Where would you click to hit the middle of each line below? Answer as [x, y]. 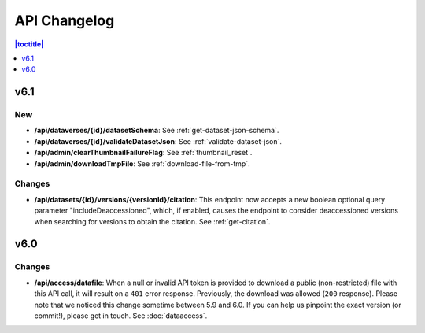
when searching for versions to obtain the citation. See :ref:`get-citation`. [152, 221]
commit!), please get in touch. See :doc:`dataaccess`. [121, 316]
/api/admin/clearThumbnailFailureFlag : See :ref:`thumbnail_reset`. [143, 153]
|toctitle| [29, 44]
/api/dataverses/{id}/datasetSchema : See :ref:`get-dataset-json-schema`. [157, 131]
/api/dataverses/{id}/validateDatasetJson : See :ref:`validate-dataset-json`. [158, 141]
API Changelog [65, 20]
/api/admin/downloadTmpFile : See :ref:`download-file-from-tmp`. [142, 163]
